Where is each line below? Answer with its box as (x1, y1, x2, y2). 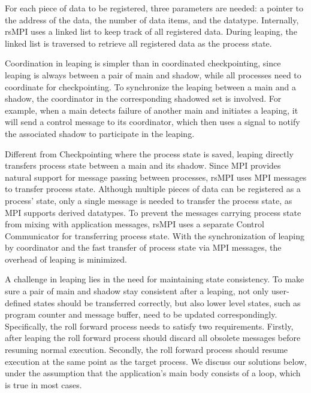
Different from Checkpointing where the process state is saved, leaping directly (5, 147, 294, 160)
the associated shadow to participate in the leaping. (5, 127, 195, 139)
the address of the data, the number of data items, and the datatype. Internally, (5, 13, 299, 26)
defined (5, 296, 31, 309)
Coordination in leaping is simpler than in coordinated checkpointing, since (5, 57, 281, 69)
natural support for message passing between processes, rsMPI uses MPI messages (5, 170, 307, 183)
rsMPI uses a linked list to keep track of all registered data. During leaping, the (5, 25, 297, 38)
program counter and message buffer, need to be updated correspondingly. (5, 308, 277, 321)
